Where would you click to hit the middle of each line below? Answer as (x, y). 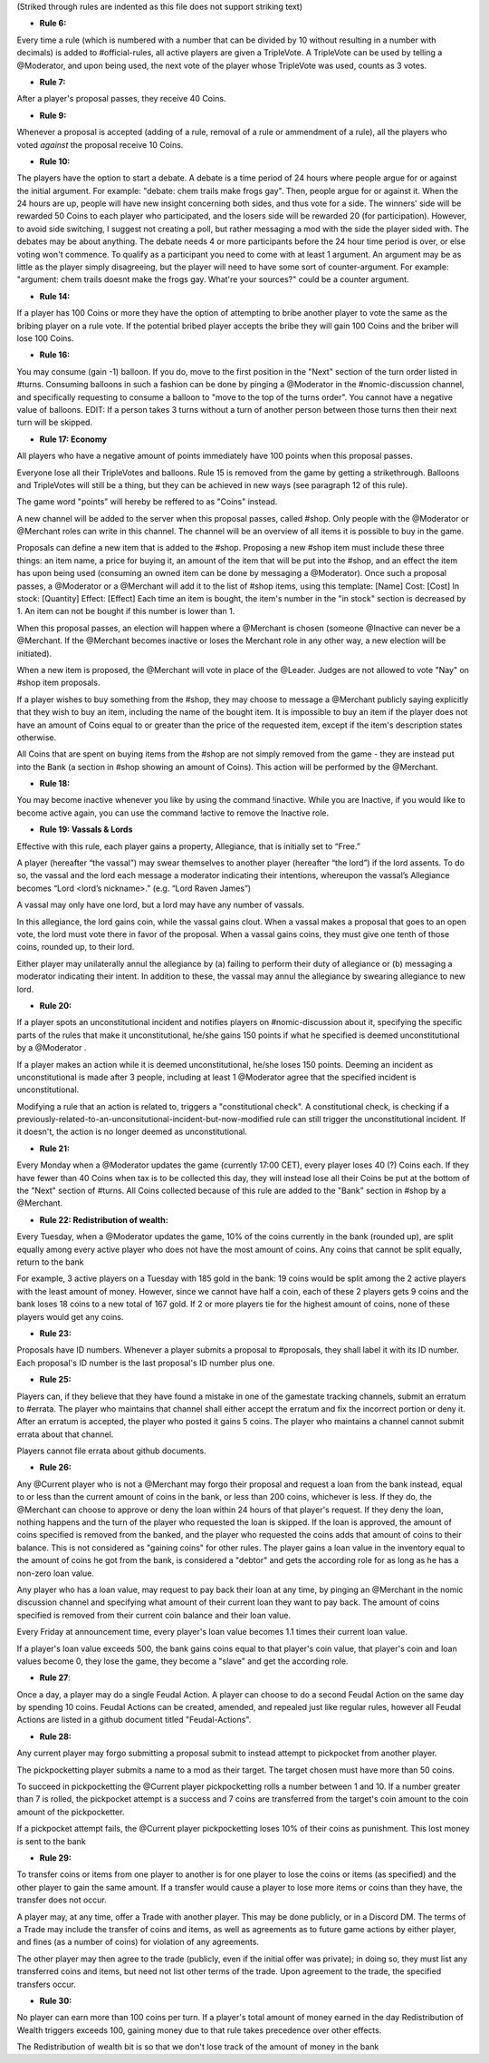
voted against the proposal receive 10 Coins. (100, 144)
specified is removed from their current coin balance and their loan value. (154, 1615)
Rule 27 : (55, 1677)
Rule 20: (56, 1005)
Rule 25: (55, 1380)
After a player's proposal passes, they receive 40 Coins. (121, 99)
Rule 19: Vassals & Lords (86, 829)
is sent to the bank (51, 1841)
